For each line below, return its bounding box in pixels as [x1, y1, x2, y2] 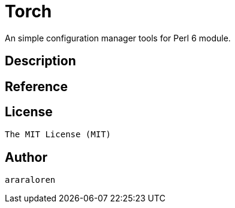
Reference [5, 79, 68, 94]
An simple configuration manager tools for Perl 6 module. [5, 32, 231, 43]
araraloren [5, 175, 56, 185]
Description [5, 53, 76, 69]
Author [5, 149, 47, 165]
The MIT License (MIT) [5, 129, 112, 140]
